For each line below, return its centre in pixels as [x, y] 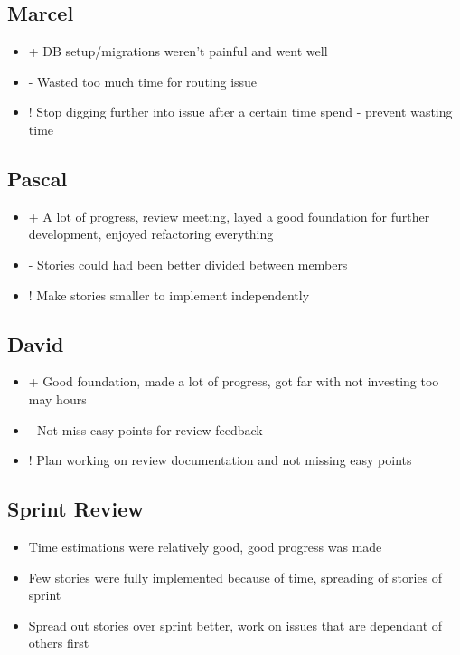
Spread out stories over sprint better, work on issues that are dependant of [235, 625]
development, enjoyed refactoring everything [151, 234]
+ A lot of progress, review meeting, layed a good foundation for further [229, 216]
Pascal [38, 178]
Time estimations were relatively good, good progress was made [205, 546]
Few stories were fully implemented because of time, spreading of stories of [235, 577]
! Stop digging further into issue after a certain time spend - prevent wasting [240, 112]
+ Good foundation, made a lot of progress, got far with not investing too [234, 381]
